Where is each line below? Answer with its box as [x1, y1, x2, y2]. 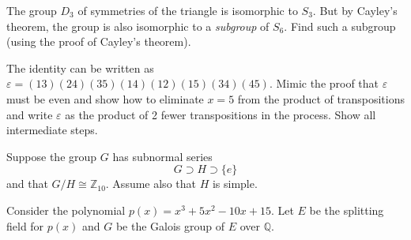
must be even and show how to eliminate [6, 90, 204, 107]
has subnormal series [112, 148, 213, 164]
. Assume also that [105, 175, 196, 192]
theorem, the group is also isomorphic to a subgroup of [6, 17, 270, 34]
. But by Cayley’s [312, 2, 398, 18]
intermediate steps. [6, 122, 98, 138]
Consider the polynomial [6, 201, 126, 218]
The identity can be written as [6, 59, 154, 76]
